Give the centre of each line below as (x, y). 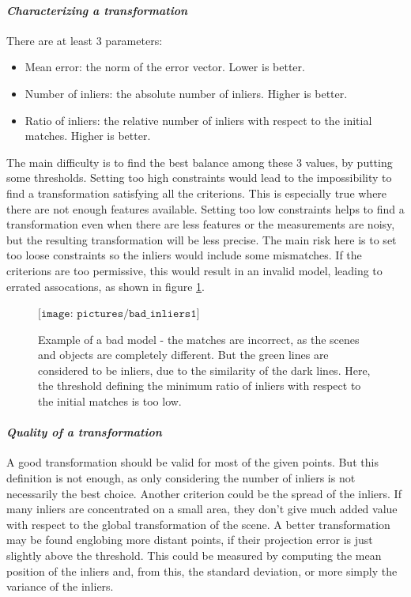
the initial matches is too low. (110, 401)
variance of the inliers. (60, 586)
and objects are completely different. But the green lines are (183, 355)
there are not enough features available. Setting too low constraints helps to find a (205, 208)
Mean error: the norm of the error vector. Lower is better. (165, 67)
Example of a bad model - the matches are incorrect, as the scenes (199, 339)
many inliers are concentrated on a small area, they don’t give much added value (202, 509)
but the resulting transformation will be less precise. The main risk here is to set (202, 239)
